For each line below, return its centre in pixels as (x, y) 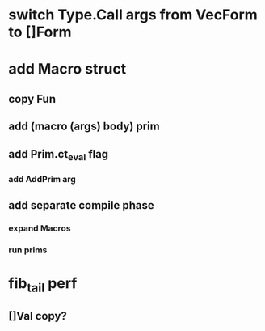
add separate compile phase (82, 205)
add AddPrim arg (42, 179)
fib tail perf (43, 285)
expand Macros (40, 228)
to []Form (40, 32)
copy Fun (32, 99)
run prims (28, 250)
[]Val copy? (38, 316)
